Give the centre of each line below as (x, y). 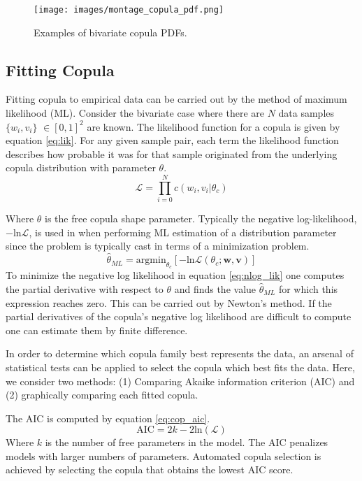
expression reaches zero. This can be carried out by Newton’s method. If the (169, 302)
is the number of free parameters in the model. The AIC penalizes (187, 442)
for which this (308, 288)
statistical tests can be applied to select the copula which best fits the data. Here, (180, 367)
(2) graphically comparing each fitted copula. (102, 395)
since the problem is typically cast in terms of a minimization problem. (158, 246)
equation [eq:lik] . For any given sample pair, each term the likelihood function (172, 140)
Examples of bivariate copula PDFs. (110, 32)
